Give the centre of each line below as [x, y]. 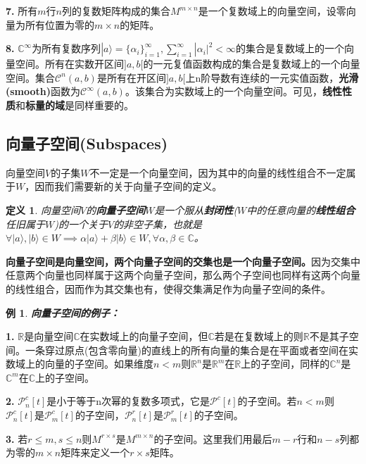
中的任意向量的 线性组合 [301, 209]
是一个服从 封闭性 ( [196, 209]
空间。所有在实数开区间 [69, 64]
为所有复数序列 [67, 48]
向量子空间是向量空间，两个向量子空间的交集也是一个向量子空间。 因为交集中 [183, 261]
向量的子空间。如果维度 [99, 364]
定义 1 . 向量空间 [43, 209]
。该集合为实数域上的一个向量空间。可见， [223, 91]
